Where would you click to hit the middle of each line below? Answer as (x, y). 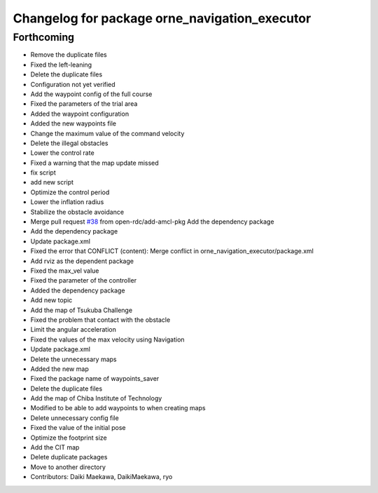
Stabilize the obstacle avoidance (77, 212)
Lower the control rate (62, 153)
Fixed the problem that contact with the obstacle (100, 320)
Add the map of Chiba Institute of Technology (96, 398)
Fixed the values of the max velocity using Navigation (107, 339)
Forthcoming (44, 37)
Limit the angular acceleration (73, 330)
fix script (43, 173)
